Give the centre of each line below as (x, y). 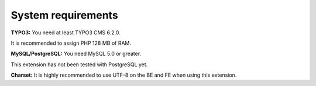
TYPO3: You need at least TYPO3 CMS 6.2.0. (66, 33)
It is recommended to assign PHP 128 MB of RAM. (71, 43)
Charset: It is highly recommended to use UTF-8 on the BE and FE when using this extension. (124, 75)
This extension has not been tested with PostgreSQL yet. (79, 64)
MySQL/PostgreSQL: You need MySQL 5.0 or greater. (76, 54)
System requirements (64, 15)
